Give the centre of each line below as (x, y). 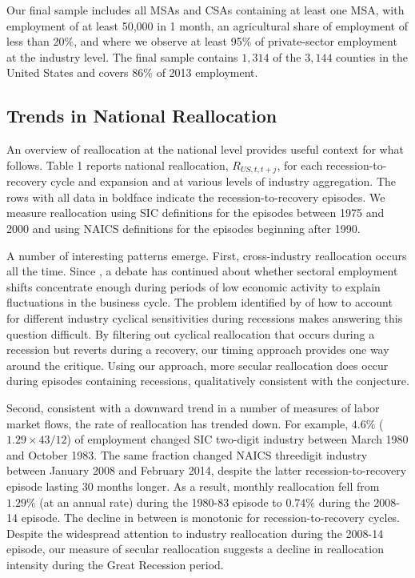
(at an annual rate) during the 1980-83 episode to (161, 502)
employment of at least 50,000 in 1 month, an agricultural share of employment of (207, 25)
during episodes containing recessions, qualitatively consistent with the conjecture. (208, 381)
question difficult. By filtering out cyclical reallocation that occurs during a (191, 333)
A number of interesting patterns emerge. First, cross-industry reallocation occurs (207, 255)
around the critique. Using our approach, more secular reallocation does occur (198, 365)
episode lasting (42, 486)
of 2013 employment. (207, 72)
